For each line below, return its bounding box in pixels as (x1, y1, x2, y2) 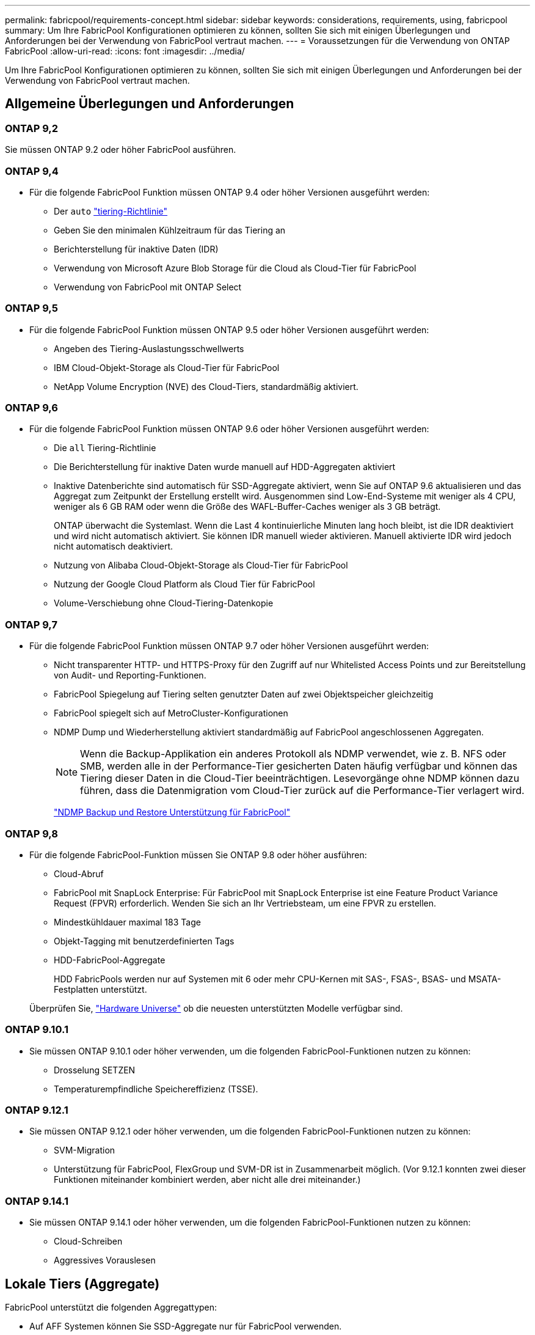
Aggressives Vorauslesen (54, 1255, 156, 1266)
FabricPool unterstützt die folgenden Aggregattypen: (5, 1302, 217, 1313)
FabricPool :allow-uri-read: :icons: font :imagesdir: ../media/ (5, 46, 245, 56)
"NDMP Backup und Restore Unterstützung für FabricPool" (54, 807, 291, 818)
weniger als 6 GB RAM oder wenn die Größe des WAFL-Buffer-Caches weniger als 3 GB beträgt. (54, 501, 441, 512)
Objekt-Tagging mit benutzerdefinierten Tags (54, 935, 235, 946)
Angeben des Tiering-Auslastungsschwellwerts (54, 343, 244, 354)
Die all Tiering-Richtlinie (54, 443, 156, 454)
